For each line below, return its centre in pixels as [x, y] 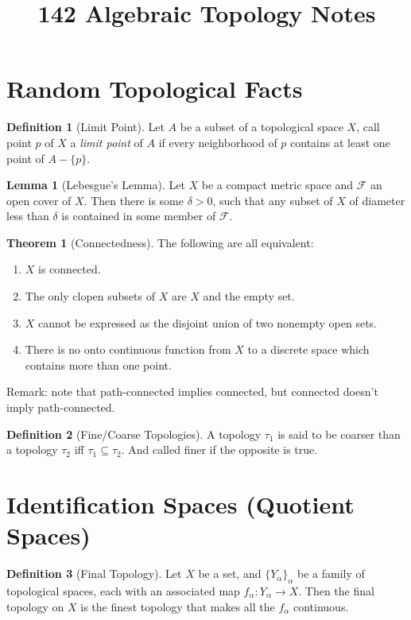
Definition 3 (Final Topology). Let [94, 573]
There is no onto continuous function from [128, 349]
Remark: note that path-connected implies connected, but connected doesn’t [192, 391]
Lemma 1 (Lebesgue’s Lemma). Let [96, 185]
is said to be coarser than [339, 434]
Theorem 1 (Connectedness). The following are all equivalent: [160, 242]
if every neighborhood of [218, 142]
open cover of [39, 200]
